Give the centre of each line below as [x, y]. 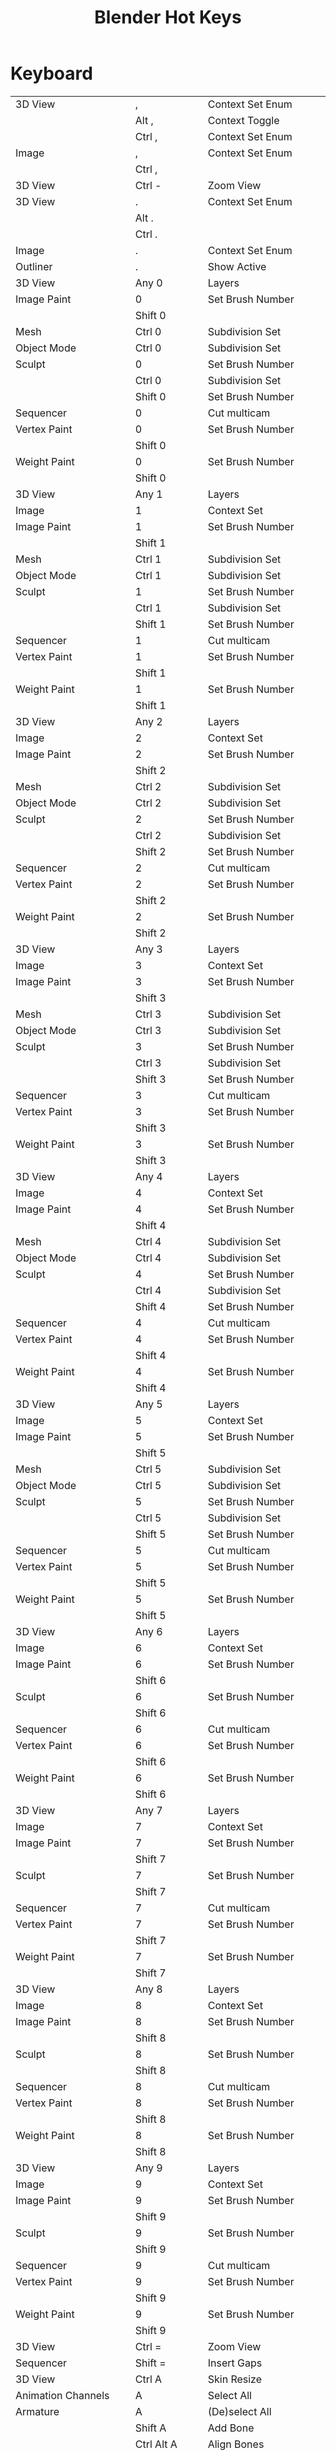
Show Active [237, 266]
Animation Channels [62, 2395]
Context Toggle [243, 120]
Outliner [34, 266]
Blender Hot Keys [168, 17]
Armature [37, 2411]
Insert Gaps [235, 2363]
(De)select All [239, 2411]
